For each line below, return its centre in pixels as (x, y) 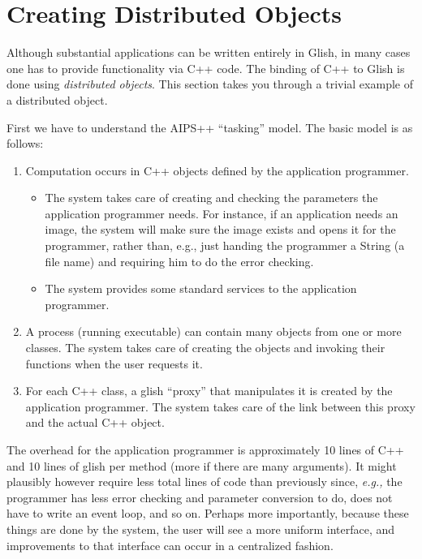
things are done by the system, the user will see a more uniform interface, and (201, 529)
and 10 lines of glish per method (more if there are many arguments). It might (202, 465)
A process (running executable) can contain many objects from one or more (213, 331)
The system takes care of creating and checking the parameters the (211, 198)
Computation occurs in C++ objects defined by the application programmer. (217, 170)
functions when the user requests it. (114, 363)
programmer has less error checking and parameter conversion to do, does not (200, 497)
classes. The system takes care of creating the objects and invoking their (205, 348)
